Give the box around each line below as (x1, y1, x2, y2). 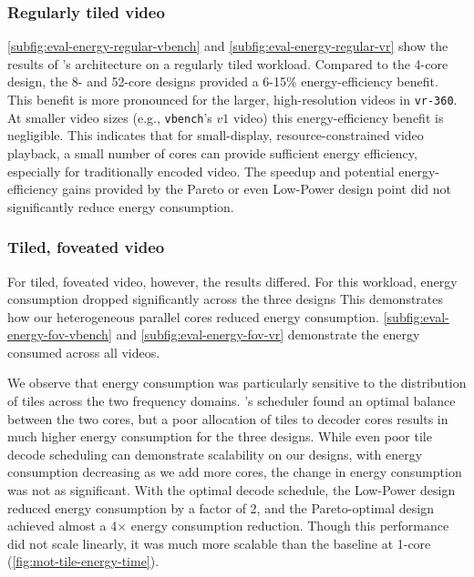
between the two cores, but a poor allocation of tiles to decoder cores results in (7, 409, 448, 428)
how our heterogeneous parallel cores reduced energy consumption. (7, 307, 380, 326)
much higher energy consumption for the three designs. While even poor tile (7, 427, 432, 446)
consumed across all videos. (7, 342, 160, 361)
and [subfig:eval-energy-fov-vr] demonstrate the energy (116, 325, 420, 344)
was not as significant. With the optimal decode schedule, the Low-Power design (7, 481, 456, 500)
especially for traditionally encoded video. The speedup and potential (7, 161, 395, 180)
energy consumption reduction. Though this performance (130, 516, 449, 535)
